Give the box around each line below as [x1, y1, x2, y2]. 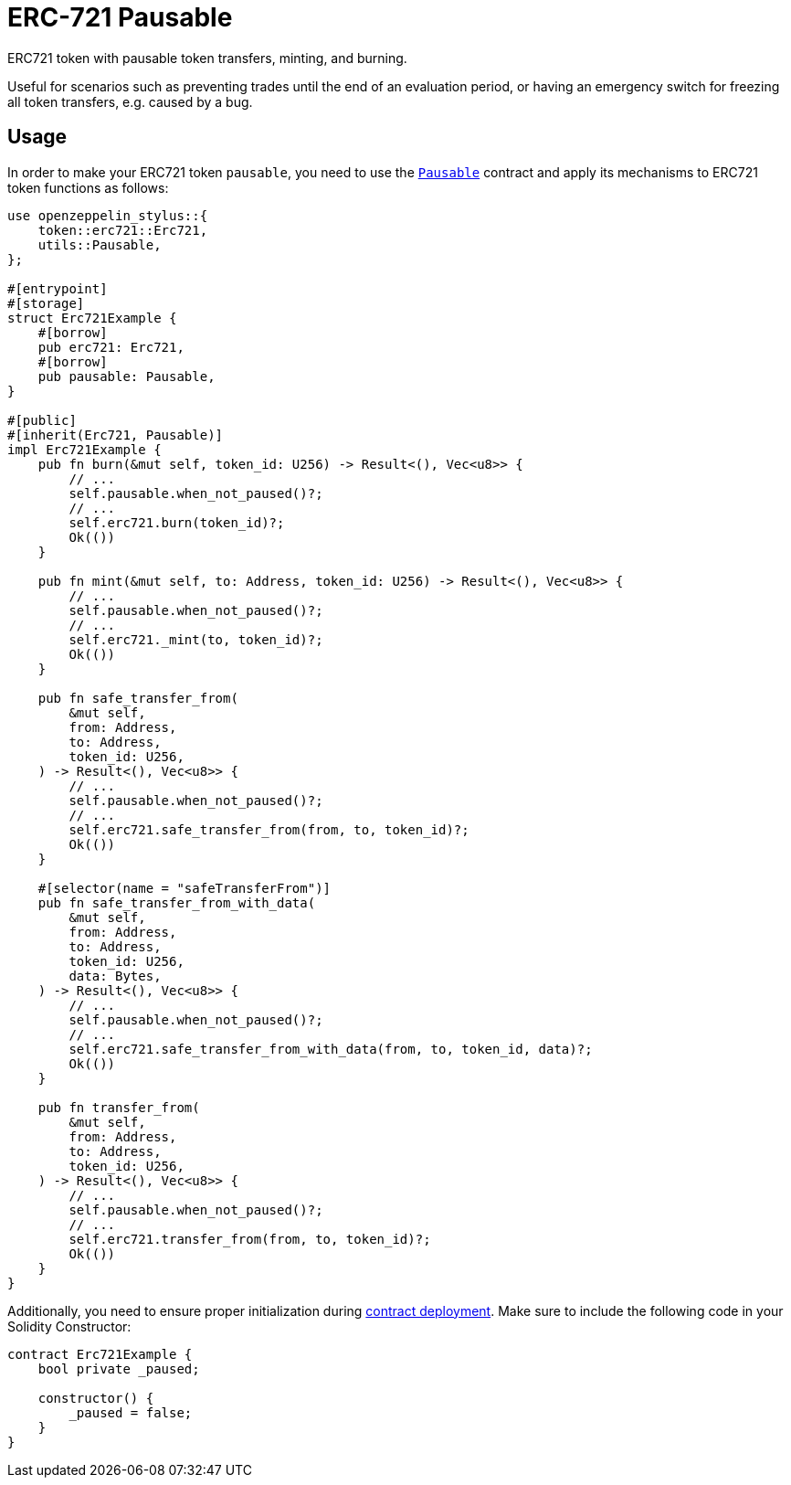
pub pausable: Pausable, [37, 368, 216, 384]
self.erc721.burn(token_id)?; [69, 514, 285, 530]
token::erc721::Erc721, [37, 222, 208, 238]
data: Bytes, [69, 968, 162, 983]
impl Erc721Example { [7, 441, 162, 457]
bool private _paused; [37, 1361, 200, 1376]
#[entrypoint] [7, 281, 108, 296]
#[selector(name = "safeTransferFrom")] [37, 880, 332, 896]
